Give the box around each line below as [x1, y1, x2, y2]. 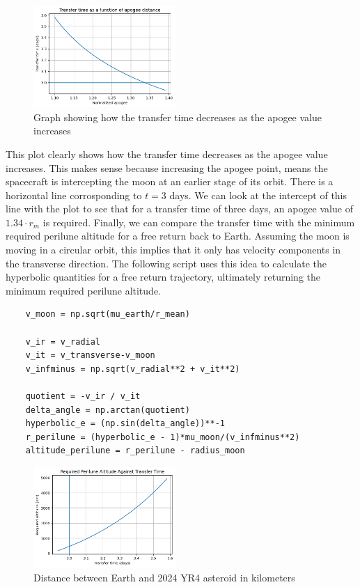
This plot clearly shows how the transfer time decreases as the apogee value [6, 146, 328, 161]
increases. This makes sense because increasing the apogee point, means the [6, 160, 328, 175]
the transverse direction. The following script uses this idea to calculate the [6, 256, 327, 270]
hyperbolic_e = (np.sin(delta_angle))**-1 [25, 418, 225, 429]
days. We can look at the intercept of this [169, 187, 347, 202]
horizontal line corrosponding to [6, 187, 142, 202]
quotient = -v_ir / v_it [25, 391, 141, 402]
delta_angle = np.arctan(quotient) [25, 405, 190, 415]
